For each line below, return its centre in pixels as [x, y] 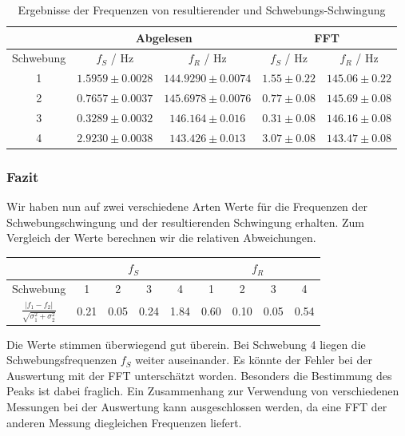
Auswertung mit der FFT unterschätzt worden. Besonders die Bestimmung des [199, 375]
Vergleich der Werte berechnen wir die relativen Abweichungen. [161, 238]
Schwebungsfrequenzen [62, 360]
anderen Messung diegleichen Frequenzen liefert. [124, 422]
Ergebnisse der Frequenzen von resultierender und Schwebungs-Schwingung [202, 10]
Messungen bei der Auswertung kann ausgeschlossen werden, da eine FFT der [197, 406]
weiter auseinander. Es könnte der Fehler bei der [254, 360]
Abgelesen [164, 37]
